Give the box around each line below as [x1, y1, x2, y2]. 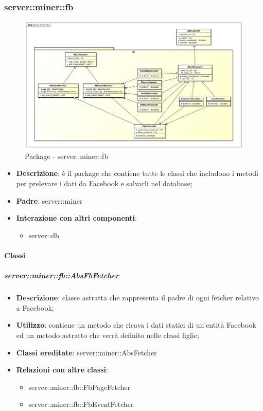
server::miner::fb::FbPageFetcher [28, 381, 131, 392]
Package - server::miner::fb [25, 150, 109, 161]
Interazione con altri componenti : [16, 212, 137, 223]
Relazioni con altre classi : [16, 364, 108, 375]
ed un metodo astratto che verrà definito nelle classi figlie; [16, 329, 199, 340]
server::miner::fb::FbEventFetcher [28, 399, 134, 409]
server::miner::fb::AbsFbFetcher [4, 270, 119, 281]
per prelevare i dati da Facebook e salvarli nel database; [16, 178, 192, 189]
